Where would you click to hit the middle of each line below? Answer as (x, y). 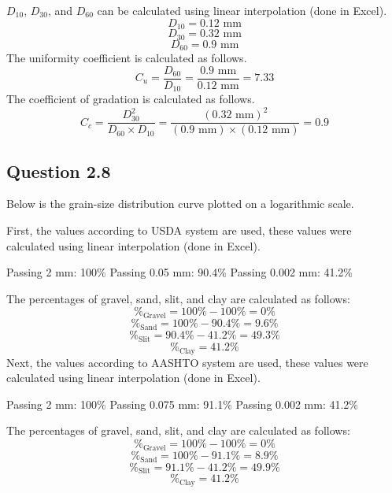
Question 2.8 (59, 171)
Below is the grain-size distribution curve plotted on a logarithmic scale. (180, 204)
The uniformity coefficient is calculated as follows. (127, 57)
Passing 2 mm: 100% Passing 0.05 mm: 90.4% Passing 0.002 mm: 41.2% (180, 272)
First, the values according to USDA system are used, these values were (179, 230)
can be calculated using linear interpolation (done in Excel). (242, 10)
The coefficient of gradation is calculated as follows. (131, 99)
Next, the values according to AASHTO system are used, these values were (187, 362)
